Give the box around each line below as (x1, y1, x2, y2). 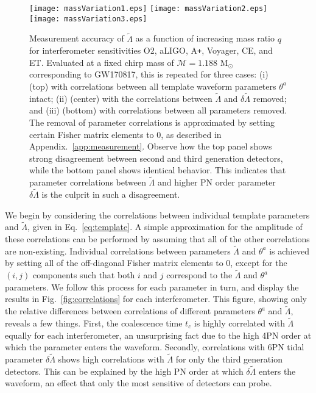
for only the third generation (175, 353, 283, 365)
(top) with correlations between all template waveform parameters (29, 79, 276, 92)
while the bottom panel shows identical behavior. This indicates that (29, 164, 286, 176)
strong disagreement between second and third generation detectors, (29, 151, 283, 164)
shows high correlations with (58, 353, 164, 365)
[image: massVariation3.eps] (29, 14, 147, 23)
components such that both (32, 269, 135, 281)
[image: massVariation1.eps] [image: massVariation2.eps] (29, 4, 268, 13)
